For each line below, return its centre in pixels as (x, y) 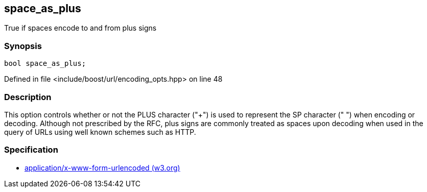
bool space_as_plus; (45, 64)
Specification (31, 150)
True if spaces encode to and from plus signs (80, 28)
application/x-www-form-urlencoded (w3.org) (102, 167)
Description (28, 97)
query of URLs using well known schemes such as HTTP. (100, 132)
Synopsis (23, 46)
